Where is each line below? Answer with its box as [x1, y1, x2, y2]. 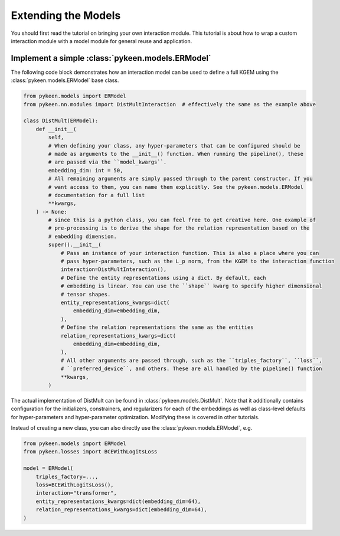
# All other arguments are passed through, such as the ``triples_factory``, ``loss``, [60, 357, 322, 364]
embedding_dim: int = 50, [48, 167, 123, 174]
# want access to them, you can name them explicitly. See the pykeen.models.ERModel [48, 184, 304, 190]
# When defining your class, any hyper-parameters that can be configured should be [48, 142, 300, 149]
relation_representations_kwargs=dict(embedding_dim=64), [35, 506, 207, 513]
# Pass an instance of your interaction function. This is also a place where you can [60, 250, 319, 256]
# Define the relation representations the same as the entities [60, 324, 254, 331]
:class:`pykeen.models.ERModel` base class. [11, 77, 119, 84]
